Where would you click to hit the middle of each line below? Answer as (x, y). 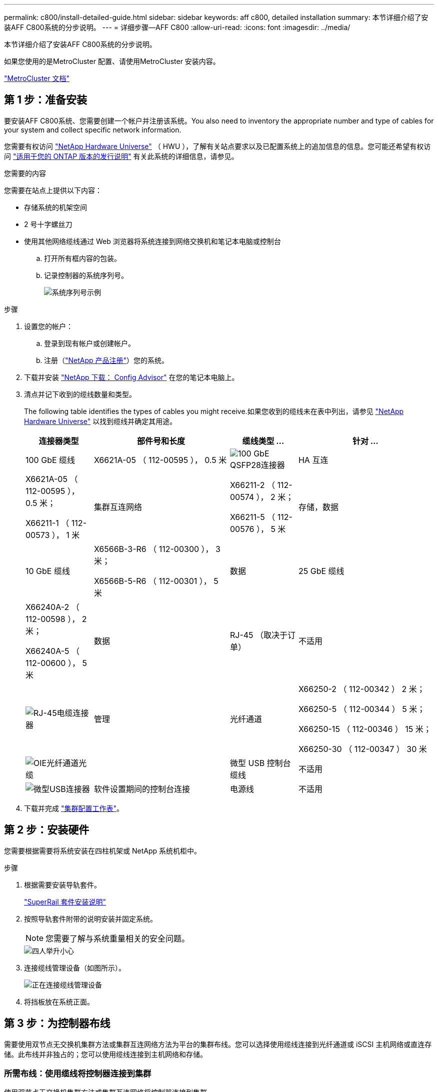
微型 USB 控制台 (260, 763)
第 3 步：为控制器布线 (57, 1023)
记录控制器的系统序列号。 (86, 275)
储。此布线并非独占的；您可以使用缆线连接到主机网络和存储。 (105, 1054)
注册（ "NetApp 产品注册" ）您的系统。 (106, 360)
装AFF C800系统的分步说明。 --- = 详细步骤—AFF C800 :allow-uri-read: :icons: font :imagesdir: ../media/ (177, 27)
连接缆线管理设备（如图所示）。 (75, 967)
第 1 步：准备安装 (45, 100)
